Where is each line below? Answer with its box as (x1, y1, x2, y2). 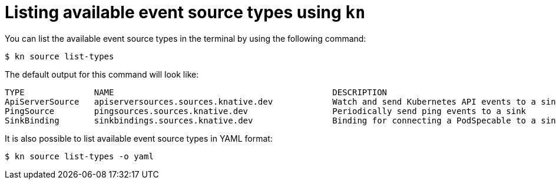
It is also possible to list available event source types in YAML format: (5, 133, 273, 143)
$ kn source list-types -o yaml (5, 151, 154, 161)
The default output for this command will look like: (5, 69, 199, 79)
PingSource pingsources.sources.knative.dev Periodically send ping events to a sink (5, 106, 527, 116)
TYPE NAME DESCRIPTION (5, 87, 388, 97)
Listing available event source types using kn (5, 2, 366, 22)
